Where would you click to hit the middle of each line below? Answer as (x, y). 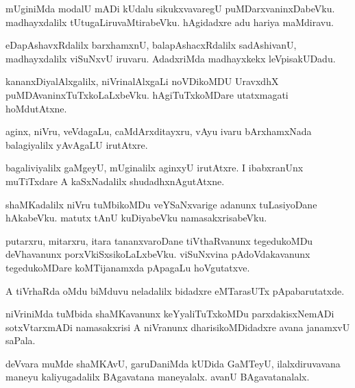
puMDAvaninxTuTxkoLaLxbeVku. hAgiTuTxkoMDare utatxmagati (147, 94)
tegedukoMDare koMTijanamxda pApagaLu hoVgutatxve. (128, 267)
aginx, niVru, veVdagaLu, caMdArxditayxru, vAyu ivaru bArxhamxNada (159, 131)
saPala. (21, 340)
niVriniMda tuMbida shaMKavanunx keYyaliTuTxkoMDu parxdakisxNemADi (170, 314)
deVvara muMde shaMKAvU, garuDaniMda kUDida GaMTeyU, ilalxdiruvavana (173, 363)
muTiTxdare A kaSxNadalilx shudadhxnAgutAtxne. (115, 181)
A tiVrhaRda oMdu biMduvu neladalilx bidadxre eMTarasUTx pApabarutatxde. (175, 290)
